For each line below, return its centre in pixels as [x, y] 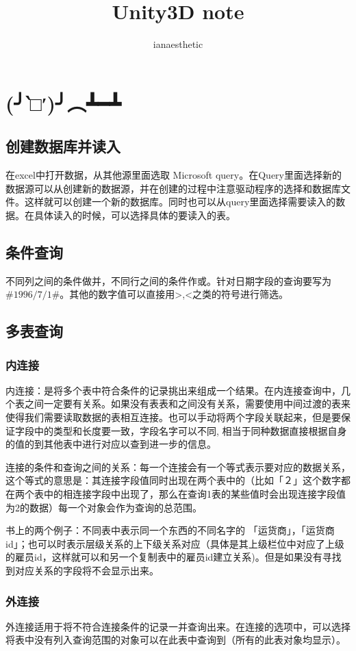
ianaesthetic [178, 44]
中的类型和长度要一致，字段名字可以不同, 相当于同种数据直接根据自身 [190, 430]
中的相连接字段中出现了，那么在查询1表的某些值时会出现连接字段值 [194, 494]
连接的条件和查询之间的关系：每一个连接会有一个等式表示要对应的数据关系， [178, 467]
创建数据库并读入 [63, 146]
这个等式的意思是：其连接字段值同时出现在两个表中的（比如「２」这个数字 [173, 480]
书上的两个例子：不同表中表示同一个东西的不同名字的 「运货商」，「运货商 [170, 530]
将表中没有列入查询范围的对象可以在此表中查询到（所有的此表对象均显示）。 [176, 640]
